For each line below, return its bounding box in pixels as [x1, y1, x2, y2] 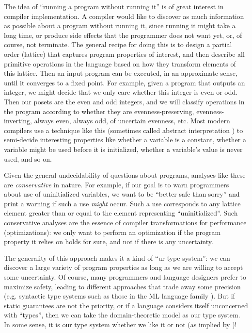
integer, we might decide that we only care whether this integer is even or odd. [4, 87, 238, 97]
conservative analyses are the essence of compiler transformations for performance [4, 217, 247, 228]
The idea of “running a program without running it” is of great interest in [4, 1, 224, 11]
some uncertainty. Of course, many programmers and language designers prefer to [4, 272, 247, 282]
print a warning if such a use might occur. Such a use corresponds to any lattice [4, 198, 241, 208]
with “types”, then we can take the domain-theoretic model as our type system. [4, 310, 240, 320]
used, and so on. [4, 153, 52, 164]
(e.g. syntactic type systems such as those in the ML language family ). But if [4, 291, 235, 301]
